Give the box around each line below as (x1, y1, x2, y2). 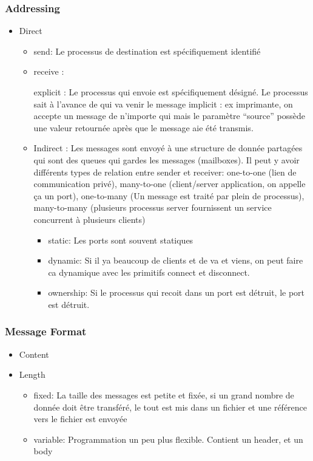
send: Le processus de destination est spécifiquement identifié (33, 44, 261, 57)
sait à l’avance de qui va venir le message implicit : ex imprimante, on (33, 97, 293, 110)
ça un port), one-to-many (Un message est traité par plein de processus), (33, 189, 305, 202)
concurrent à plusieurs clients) (33, 213, 146, 225)
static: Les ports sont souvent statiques (48, 233, 194, 246)
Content (19, 347, 49, 360)
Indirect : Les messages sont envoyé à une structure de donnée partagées (33, 142, 303, 154)
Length (19, 368, 45, 381)
